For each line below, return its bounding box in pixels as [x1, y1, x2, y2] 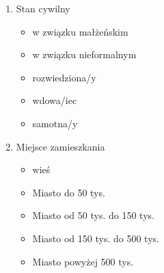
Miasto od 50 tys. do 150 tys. [32, 208, 154, 222]
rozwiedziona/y [32, 70, 96, 84]
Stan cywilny [16, 1, 70, 15]
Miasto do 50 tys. [32, 185, 105, 199]
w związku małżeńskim [32, 24, 128, 38]
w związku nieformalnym [32, 47, 137, 62]
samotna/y [32, 116, 78, 130]
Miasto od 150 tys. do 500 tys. [32, 231, 159, 245]
